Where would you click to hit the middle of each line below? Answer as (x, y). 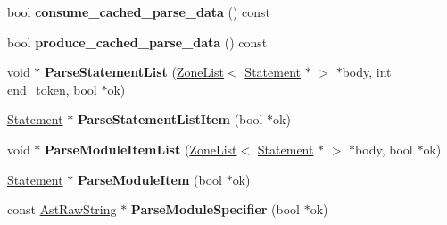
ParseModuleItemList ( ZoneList (141, 149)
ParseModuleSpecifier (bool (215, 209)
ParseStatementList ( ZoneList (135, 72)
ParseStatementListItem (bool (170, 119)
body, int (367, 72)
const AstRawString (62, 209)
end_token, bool (52, 89)
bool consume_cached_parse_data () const (139, 12)
